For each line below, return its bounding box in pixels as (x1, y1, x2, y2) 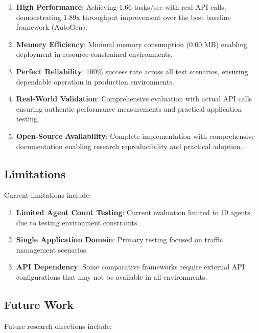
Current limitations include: (4, 190, 91, 200)
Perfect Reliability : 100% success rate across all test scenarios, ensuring (16, 66, 248, 76)
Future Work (4, 296, 74, 312)
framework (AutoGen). (16, 22, 87, 32)
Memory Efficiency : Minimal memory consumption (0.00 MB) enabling (16, 38, 248, 49)
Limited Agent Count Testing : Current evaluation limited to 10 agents (16, 206, 250, 217)
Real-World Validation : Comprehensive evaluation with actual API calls (16, 93, 252, 104)
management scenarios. (16, 244, 88, 255)
